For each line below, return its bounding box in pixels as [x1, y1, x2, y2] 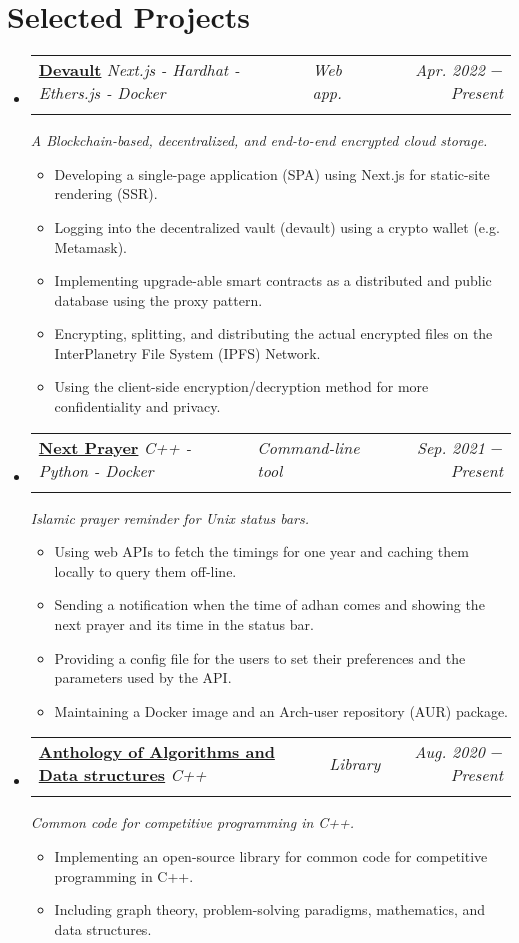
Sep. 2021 [416, 435, 485, 459]
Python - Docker [38, 458, 154, 482]
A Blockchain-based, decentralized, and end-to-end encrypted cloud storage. [30, 130, 488, 151]
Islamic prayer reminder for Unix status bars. [30, 507, 309, 528]
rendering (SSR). [54, 183, 158, 204]
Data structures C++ [38, 763, 207, 787]
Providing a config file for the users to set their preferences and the [54, 647, 466, 668]
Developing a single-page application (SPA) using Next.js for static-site [54, 163, 490, 184]
